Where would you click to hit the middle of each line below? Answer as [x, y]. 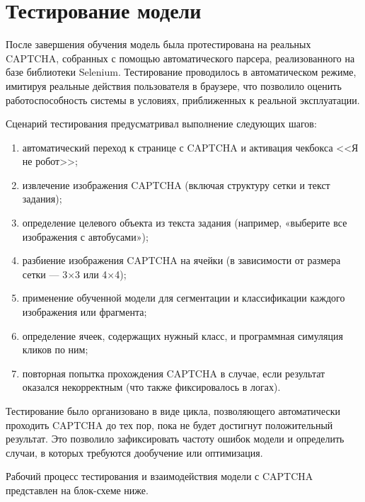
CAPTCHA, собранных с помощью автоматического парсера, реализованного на [180, 58]
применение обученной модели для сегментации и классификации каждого [184, 298]
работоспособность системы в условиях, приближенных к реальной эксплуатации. [183, 99]
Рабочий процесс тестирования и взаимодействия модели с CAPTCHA [160, 476]
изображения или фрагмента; [85, 312]
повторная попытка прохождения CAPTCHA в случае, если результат [174, 373]
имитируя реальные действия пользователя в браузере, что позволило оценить [174, 85]
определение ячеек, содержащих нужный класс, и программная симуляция [182, 335]
